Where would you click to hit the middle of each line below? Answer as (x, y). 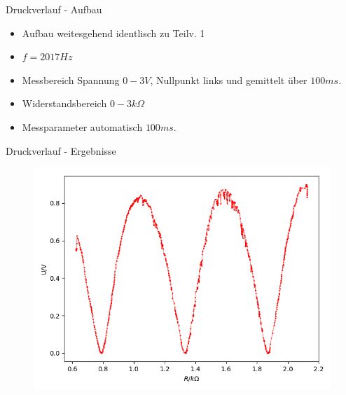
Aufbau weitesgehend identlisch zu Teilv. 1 (113, 33)
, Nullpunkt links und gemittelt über (229, 79)
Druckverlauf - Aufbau (54, 9)
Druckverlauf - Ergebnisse (61, 150)
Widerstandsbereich (64, 103)
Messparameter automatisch (82, 126)
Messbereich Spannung (71, 79)
